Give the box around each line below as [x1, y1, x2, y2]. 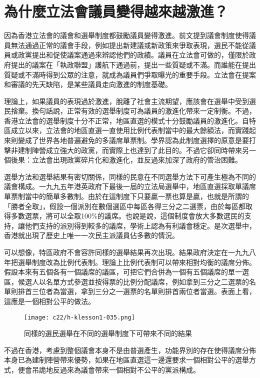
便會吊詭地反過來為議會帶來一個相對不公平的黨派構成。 [17, 364, 200, 374]
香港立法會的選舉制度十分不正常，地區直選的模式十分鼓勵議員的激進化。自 [4, 115, 249, 125]
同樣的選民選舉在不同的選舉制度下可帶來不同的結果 [24, 328, 192, 338]
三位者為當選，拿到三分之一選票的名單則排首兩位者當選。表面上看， [31, 286, 256, 296]
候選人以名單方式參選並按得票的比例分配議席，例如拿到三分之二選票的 [17, 276, 249, 286]
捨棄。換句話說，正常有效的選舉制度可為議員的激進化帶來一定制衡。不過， [10, 105, 256, 116]
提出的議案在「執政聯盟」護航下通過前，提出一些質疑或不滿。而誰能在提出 [10, 59, 256, 69]
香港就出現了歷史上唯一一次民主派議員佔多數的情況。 [4, 230, 179, 240]
